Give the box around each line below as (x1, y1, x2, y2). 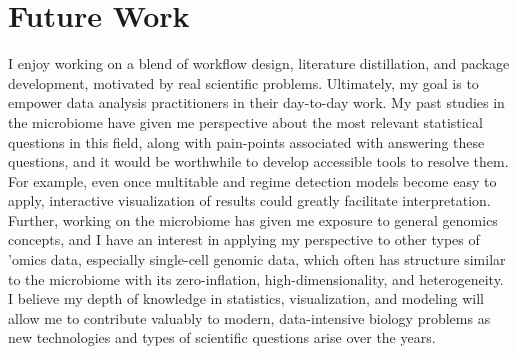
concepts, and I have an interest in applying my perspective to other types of (8, 229, 480, 250)
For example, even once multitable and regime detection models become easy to (8, 170, 497, 191)
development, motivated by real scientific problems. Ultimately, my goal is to (8, 72, 479, 93)
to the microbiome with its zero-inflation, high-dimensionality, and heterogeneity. (8, 268, 504, 289)
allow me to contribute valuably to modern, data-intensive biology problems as (8, 307, 491, 328)
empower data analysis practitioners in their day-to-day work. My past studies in (8, 92, 505, 113)
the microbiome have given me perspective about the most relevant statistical (8, 111, 483, 132)
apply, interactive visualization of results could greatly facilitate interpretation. (8, 190, 491, 211)
